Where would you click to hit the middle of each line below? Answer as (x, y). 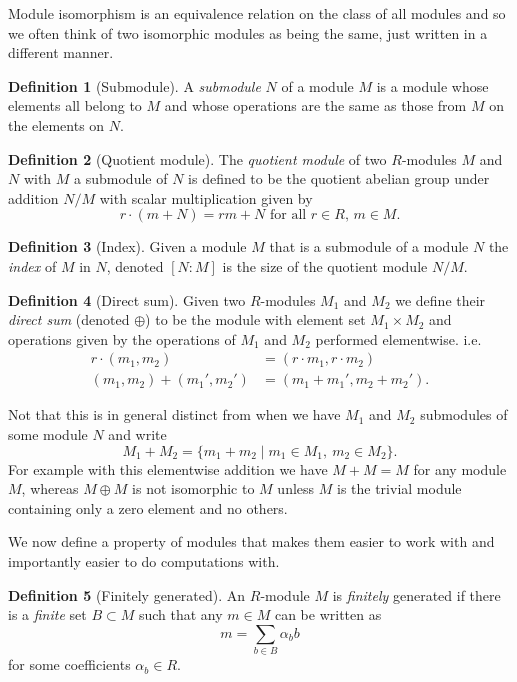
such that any (180, 614)
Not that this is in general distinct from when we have (174, 414)
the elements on (56, 124)
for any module (460, 468)
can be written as (328, 614)
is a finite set (47, 614)
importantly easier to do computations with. (144, 560)
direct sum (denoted (69, 319)
